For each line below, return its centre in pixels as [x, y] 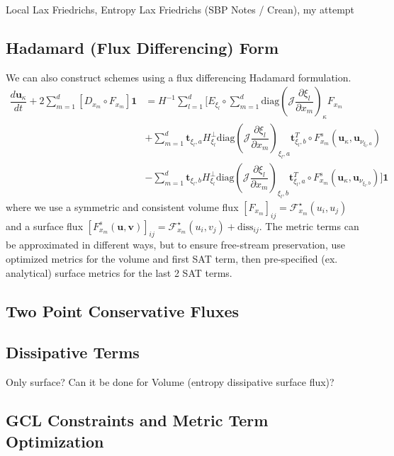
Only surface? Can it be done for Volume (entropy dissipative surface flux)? [170, 382]
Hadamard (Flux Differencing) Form [142, 47]
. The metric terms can [309, 226]
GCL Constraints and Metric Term [137, 420]
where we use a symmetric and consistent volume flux [122, 206]
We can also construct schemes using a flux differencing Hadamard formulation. [179, 77]
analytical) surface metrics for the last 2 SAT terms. [119, 272]
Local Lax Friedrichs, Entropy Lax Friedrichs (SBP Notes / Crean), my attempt [180, 9]
